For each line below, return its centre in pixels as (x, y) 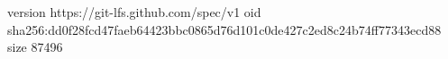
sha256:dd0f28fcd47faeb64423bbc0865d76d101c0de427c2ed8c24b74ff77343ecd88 (224, 29)
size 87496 (35, 47)
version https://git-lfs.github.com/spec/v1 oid (134, 12)
